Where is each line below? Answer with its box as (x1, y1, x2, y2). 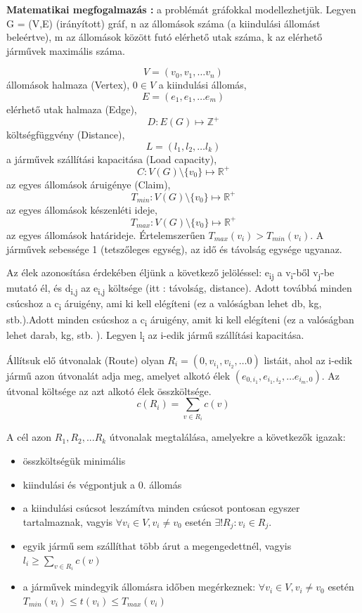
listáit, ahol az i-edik (264, 352, 353, 367)
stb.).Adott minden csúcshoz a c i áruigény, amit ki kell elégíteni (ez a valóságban (6, 311, 354, 328)
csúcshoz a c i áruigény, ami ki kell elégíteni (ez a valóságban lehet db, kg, (6, 296, 322, 313)
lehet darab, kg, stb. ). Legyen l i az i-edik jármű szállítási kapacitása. (6, 327, 304, 344)
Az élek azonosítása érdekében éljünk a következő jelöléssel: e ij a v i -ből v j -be (6, 265, 335, 281)
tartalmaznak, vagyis (22, 514, 113, 529)
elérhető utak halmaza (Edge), (6, 101, 137, 116)
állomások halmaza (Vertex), (6, 77, 130, 92)
